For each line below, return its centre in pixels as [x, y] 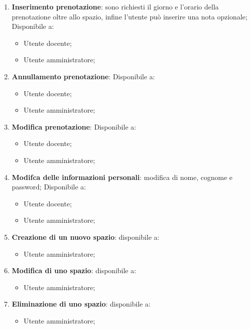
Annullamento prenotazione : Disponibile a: [83, 76]
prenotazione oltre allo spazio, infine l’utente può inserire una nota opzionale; [129, 16]
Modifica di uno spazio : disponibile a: [74, 270]
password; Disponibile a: [49, 187]
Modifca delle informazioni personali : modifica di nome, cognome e [122, 177]
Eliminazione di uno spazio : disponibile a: [81, 304]
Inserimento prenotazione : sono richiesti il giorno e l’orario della [115, 6]
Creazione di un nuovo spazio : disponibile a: [85, 237]
